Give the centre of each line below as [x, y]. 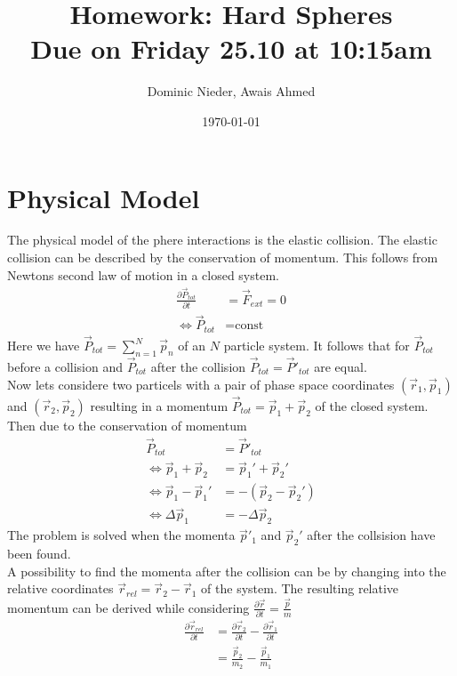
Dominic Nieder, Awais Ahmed [231, 91]
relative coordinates [60, 588]
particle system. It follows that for [317, 345]
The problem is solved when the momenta [121, 535]
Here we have [44, 345]
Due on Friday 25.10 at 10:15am [231, 48]
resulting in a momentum [159, 405]
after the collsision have [371, 535]
